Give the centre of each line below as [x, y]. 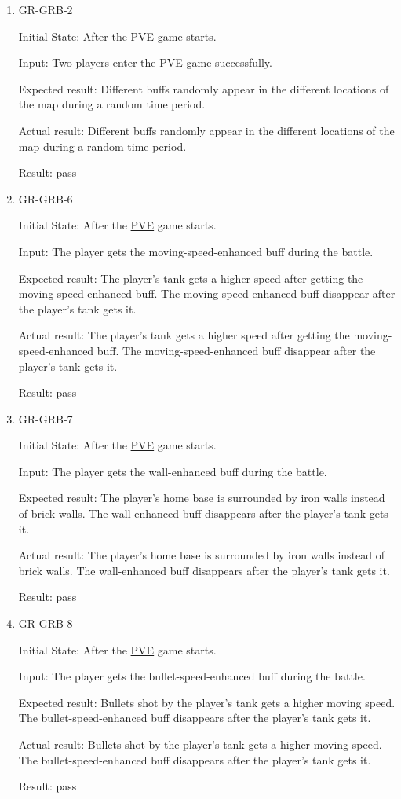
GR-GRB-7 [46, 418]
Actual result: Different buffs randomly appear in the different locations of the [206, 130]
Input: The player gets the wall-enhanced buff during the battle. [173, 471]
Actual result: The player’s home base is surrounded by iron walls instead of [202, 555]
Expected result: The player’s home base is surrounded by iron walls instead [202, 498]
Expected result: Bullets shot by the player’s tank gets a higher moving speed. [207, 702]
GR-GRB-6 [46, 198]
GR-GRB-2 [46, 9]
